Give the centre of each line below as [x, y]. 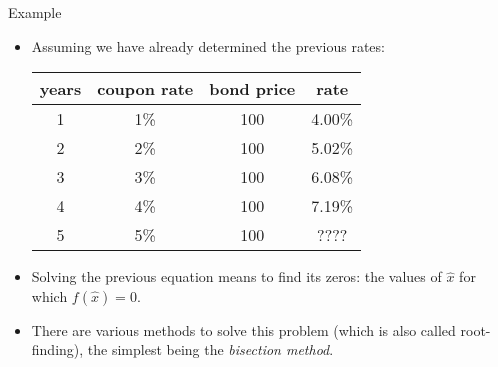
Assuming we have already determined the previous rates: [208, 45]
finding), [57, 349]
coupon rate [145, 89]
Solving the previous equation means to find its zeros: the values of [236, 276]
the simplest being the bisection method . [210, 349]
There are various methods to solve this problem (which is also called [243, 329]
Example [35, 12]
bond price [252, 89]
